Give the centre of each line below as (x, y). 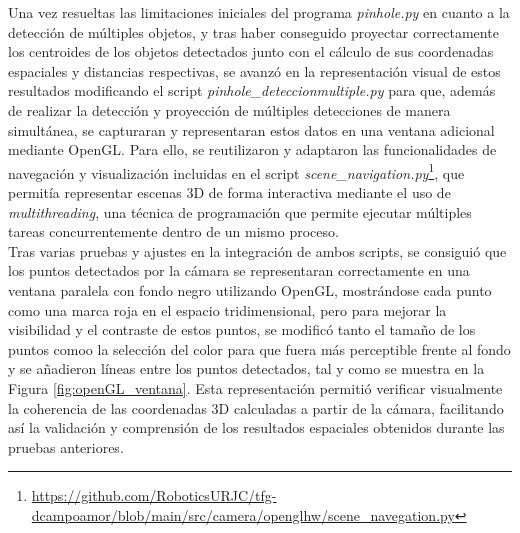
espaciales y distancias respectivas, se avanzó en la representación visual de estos (254, 70)
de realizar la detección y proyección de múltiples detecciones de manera (229, 109)
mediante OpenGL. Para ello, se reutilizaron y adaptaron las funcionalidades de (252, 149)
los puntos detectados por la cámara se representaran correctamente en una (239, 270)
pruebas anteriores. (66, 446)
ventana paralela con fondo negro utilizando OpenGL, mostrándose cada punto (250, 289)
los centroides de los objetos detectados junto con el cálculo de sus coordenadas (251, 51)
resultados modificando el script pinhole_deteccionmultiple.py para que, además (252, 90)
